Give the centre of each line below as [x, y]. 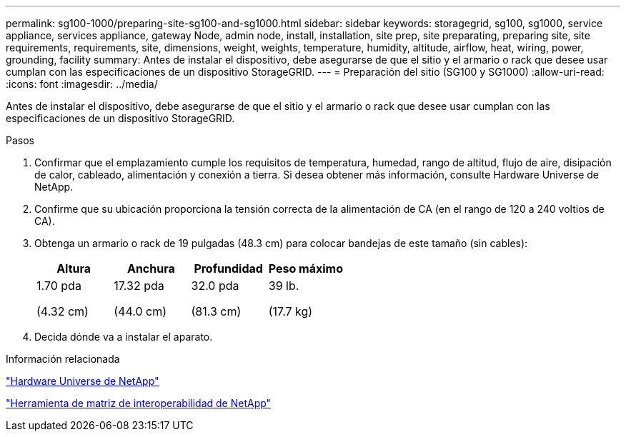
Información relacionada [63, 359]
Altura [74, 268]
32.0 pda [215, 286]
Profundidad [228, 268]
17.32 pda [139, 286]
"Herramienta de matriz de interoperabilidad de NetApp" [139, 403]
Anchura [151, 268]
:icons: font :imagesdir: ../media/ [82, 84]
